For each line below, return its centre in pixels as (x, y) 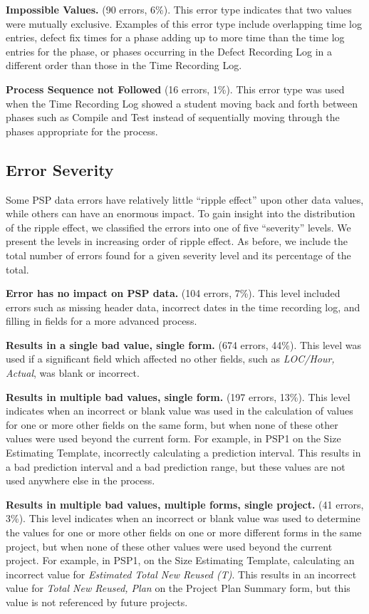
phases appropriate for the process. (82, 131)
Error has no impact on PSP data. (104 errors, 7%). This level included (173, 293)
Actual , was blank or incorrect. (73, 373)
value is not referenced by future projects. (97, 602)
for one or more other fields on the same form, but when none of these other (172, 424)
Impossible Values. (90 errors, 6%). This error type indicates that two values (179, 9)
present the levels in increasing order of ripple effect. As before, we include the (177, 241)
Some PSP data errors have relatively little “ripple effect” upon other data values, (185, 199)
